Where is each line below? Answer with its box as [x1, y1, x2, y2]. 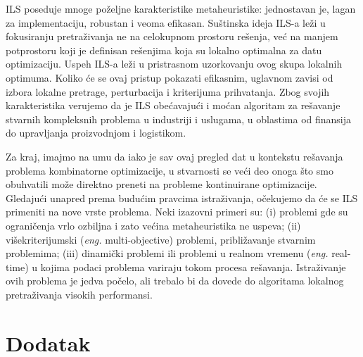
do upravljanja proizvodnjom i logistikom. [6, 125, 186, 140]
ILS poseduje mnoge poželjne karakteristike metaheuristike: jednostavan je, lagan [6, 1, 356, 15]
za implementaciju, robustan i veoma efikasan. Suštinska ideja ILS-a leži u [6, 15, 326, 30]
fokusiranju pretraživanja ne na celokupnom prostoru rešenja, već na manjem [6, 29, 338, 44]
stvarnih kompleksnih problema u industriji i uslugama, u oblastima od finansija [6, 111, 352, 126]
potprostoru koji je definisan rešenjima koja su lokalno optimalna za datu [6, 42, 322, 57]
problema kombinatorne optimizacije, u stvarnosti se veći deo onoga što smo [6, 163, 333, 177]
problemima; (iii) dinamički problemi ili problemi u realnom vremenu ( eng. [6, 246, 329, 261]
